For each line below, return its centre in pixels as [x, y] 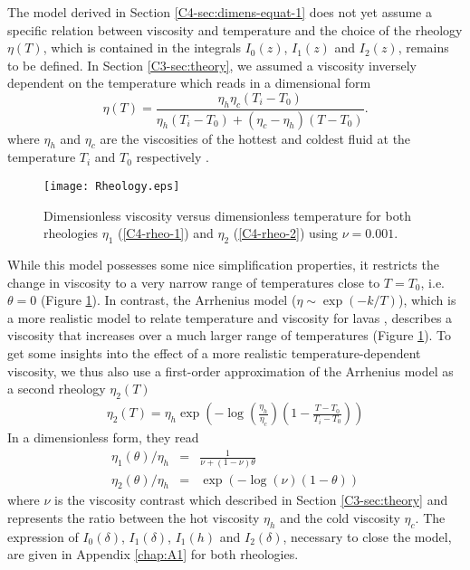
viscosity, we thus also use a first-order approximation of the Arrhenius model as [230, 370]
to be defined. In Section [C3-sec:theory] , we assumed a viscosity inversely [212, 65]
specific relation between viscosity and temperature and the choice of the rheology [235, 29]
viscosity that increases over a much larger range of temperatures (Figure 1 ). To [230, 335]
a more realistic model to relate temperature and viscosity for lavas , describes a [230, 317]
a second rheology [57, 389]
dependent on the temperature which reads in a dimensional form [189, 83]
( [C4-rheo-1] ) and [165, 233]
